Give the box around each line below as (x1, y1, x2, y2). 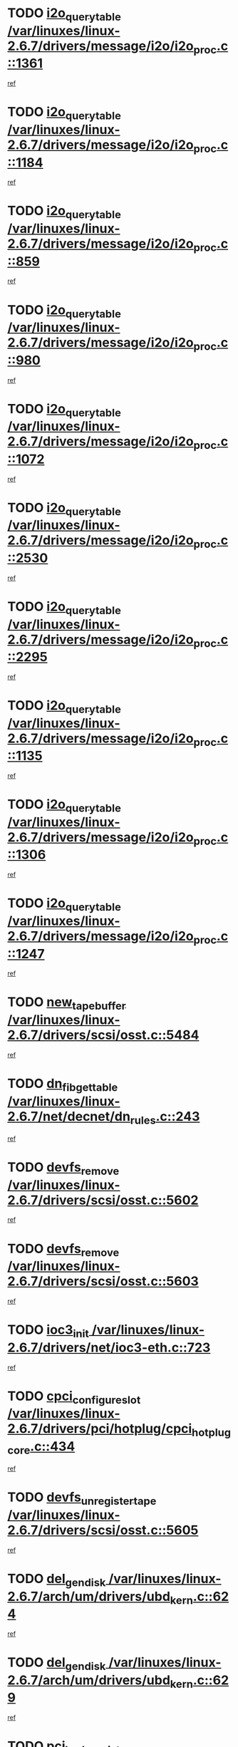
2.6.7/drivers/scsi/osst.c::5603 (7, 1273, 200, 1290)
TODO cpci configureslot (7, 1388, 141, 1406)
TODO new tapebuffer (7, 994, 126, 1013)
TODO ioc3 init (7, 1322, 89, 1340)
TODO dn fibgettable (7, 1075, 118, 1094)
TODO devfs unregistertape (7, 1489, 157, 1508)
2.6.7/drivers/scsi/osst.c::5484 (7, 1027, 200, 1043)
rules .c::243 (130, 1108, 200, 1127)
